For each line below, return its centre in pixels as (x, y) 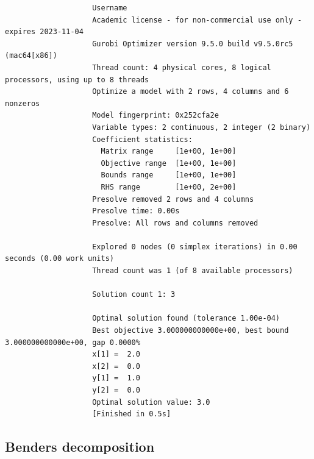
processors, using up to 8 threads (77, 80)
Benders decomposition (80, 447)
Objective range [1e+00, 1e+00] (169, 163)
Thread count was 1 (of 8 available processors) (193, 271)
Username (110, 8)
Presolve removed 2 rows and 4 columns (173, 199)
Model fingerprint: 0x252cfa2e (155, 116)
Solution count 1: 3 (134, 295)
